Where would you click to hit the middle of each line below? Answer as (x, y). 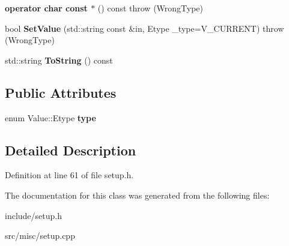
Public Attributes (61, 92)
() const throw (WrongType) (151, 8)
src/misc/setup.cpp (40, 235)
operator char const (46, 8)
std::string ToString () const (59, 60)
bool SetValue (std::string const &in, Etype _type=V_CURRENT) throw (144, 28)
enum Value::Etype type (50, 117)
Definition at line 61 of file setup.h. (69, 175)
